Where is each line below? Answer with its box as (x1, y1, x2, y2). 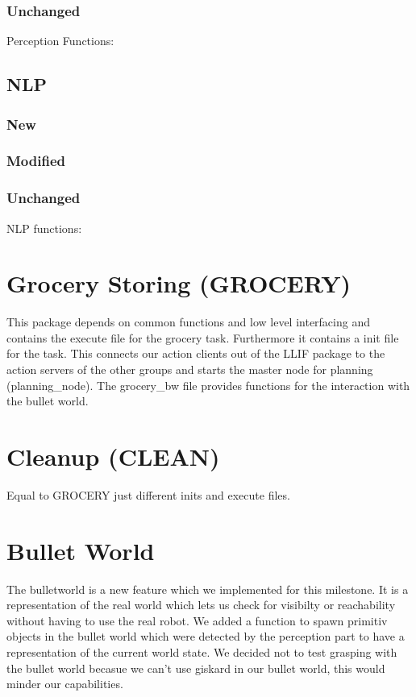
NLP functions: (6, 219, 82, 236)
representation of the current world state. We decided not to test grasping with (6, 644, 397, 660)
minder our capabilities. (6, 675, 123, 692)
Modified (6, 151, 65, 171)
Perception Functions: (6, 32, 114, 49)
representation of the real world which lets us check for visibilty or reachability (6, 596, 396, 613)
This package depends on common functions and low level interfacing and (6, 313, 370, 330)
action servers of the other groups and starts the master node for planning (6, 361, 373, 377)
